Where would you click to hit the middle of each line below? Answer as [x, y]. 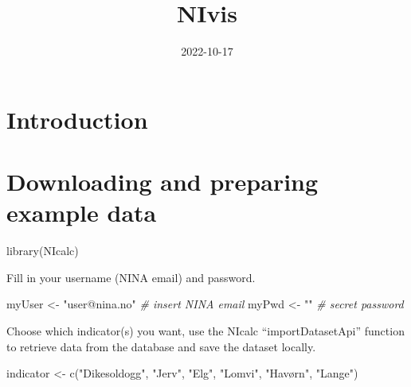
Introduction [77, 119]
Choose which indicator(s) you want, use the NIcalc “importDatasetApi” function [205, 331]
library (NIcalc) [43, 251]
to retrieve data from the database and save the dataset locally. [161, 346]
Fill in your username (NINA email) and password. [131, 277]
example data [82, 213]
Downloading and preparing [162, 182]
